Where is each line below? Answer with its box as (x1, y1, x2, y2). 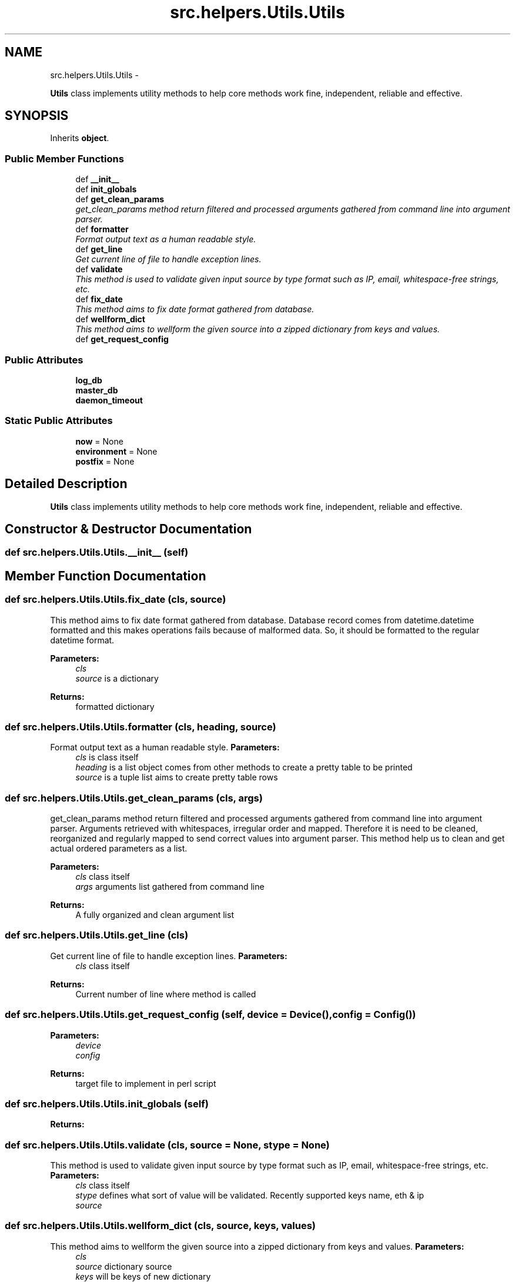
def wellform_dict (75, 314, 145, 325)
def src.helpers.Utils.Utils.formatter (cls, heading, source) (5, 720, 276, 733)
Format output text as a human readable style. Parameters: (50, 742, 280, 753)
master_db (75, 385, 118, 395)
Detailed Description (5, 476, 128, 492)
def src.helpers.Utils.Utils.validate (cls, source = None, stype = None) (5, 1139, 330, 1151)
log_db (75, 375, 102, 385)
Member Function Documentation (5, 568, 206, 583)
